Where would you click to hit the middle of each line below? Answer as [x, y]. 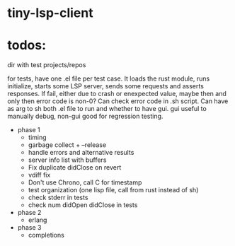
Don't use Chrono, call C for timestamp [85, 182]
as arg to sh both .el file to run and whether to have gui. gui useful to [107, 109]
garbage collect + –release [67, 145]
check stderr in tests [58, 198]
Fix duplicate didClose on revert [75, 168]
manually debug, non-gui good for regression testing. [85, 116]
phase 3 [29, 228]
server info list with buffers [67, 160]
